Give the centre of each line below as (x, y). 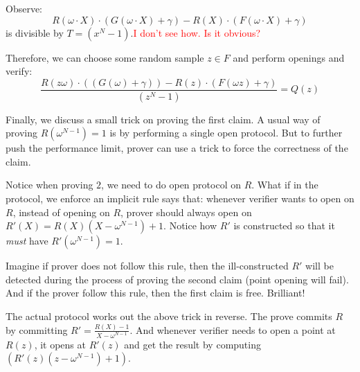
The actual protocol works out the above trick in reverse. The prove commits (169, 316)
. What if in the (285, 185)
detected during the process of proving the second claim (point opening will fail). (177, 279)
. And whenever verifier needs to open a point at (233, 329)
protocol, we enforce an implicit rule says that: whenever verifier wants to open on (180, 198)
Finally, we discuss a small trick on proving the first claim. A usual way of (163, 119)
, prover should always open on (186, 212)
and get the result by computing (192, 344)
